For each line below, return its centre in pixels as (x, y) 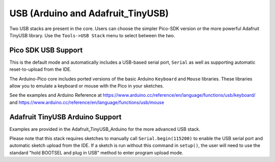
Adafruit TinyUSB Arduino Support (65, 117)
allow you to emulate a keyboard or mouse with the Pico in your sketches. (87, 86)
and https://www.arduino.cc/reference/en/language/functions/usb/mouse (87, 102)
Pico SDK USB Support (46, 50)
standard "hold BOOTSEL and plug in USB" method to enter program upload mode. (96, 152)
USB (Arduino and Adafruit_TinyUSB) (89, 13)
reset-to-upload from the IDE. (40, 69)
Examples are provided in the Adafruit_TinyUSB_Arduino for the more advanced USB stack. (105, 129)
